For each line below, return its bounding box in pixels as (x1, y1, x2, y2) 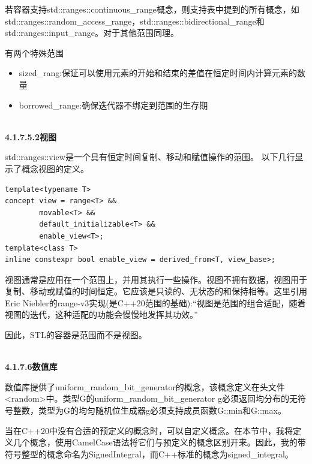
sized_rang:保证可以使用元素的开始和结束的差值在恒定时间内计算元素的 (19, 67, 298, 79)
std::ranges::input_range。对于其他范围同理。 (5, 26, 179, 39)
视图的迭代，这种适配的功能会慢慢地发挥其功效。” (5, 308, 198, 321)
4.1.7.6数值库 (5, 360, 58, 373)
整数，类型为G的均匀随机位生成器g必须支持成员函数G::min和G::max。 (13, 404, 286, 417)
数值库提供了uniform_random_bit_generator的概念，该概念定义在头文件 (5, 380, 285, 393)
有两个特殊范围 (5, 46, 64, 59)
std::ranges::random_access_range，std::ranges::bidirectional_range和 (5, 14, 265, 27)
